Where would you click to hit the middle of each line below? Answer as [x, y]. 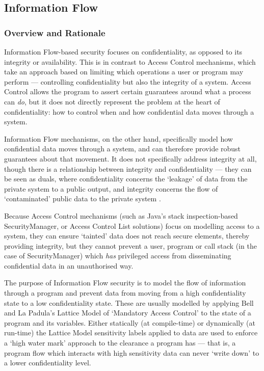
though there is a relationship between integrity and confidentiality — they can [128, 168]
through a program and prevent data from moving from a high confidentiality [125, 293]
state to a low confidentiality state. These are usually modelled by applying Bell [129, 302]
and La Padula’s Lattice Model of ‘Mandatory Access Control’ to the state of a [128, 313]
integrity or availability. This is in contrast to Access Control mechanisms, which [130, 61]
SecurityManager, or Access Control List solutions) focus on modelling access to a [132, 226]
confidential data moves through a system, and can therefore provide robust [123, 149]
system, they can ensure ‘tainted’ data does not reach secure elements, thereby [127, 236]
